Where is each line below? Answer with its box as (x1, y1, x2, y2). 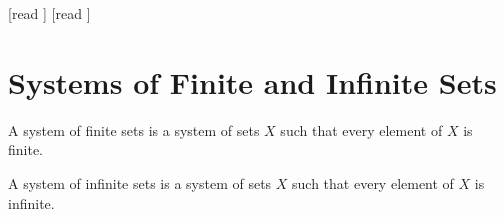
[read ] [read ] (8, 3, 91, 23)
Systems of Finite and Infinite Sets (8, 61, 497, 102)
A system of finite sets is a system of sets (8, 119, 260, 140)
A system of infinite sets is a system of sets (8, 172, 272, 193)
